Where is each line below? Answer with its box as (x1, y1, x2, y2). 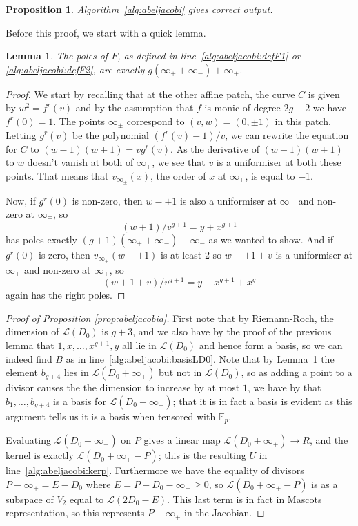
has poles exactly (6, 232, 77, 246)
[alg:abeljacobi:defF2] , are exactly (6, 62, 145, 76)
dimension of (6, 324, 59, 339)
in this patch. (275, 113, 331, 128)
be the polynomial (72, 127, 149, 142)
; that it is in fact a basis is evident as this (172, 393, 352, 408)
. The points (53, 113, 105, 128)
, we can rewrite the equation (225, 127, 349, 142)
